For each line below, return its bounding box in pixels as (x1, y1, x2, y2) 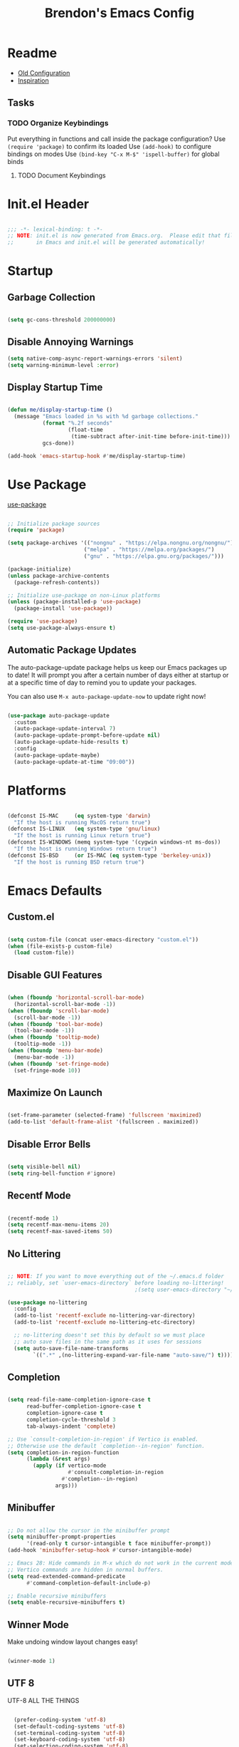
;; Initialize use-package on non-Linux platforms (7, 591, 161, 599)
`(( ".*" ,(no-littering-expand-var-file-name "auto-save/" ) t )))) (33, 1352, 234, 1359)
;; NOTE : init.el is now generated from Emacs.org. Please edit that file (7, 232, 237, 239)
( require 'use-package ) (7, 618, 78, 625)
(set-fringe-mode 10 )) (14, 1067, 81, 1074)
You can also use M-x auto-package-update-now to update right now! (7, 692, 206, 700)
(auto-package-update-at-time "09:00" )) (14, 758, 135, 765)
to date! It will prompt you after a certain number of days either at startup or (7, 670, 229, 679)
